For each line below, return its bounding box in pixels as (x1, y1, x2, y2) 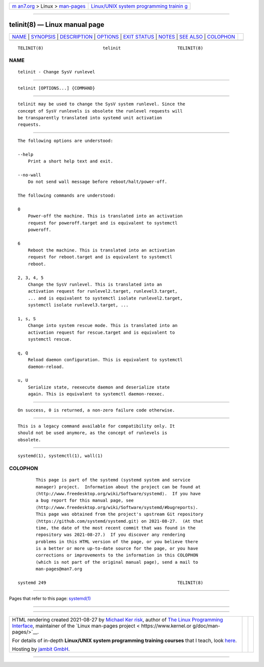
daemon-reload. (27, 364, 65, 369)
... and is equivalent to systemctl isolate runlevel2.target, (27, 295, 183, 301)
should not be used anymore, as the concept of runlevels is (18, 430, 167, 436)
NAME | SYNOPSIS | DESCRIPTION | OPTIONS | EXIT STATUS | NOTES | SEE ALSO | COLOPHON (12, 33, 235, 40)
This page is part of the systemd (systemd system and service (36, 477, 191, 483)
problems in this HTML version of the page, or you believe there (36, 539, 198, 544)
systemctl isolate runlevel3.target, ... (27, 302, 129, 308)
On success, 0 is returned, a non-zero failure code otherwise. (18, 407, 176, 413)
